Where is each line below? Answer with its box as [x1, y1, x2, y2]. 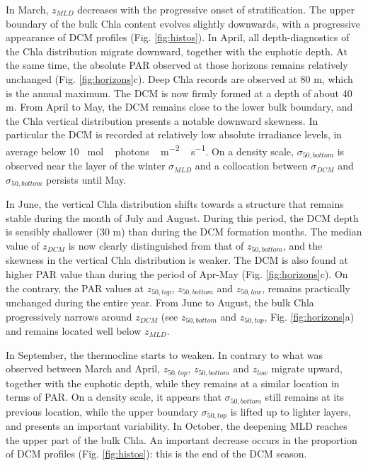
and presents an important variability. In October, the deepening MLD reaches [6, 418, 347, 433]
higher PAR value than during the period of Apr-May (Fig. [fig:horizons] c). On [6, 266, 348, 281]
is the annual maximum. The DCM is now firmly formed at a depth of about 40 [6, 85, 352, 100]
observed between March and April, [6, 361, 160, 376]
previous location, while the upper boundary [6, 404, 199, 418]
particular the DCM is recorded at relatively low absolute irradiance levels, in [6, 127, 343, 142]
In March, [6, 2, 49, 16]
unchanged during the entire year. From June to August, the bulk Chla [6, 294, 314, 309]
